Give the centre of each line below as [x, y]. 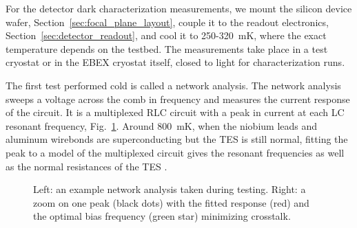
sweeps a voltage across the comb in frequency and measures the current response [178, 99]
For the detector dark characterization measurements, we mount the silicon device [179, 8]
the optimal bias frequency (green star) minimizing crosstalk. [162, 216]
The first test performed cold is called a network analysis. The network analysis [173, 85]
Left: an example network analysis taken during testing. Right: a [170, 189]
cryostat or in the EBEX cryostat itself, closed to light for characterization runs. [175, 62]
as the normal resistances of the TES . [86, 166]
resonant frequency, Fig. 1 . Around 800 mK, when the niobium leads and [162, 125]
